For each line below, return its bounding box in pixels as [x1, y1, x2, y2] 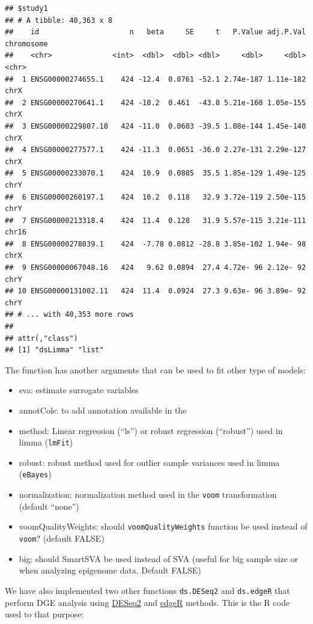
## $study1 [5, 4, 48, 13]
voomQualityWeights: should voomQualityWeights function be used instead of [19, 520, 308, 533]
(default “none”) [19, 500, 79, 512]
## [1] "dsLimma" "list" [5, 346, 104, 355]
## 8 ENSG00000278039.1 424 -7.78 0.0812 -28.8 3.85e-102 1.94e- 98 [5, 239, 306, 248]
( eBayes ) [19, 468, 52, 480]
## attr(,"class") [5, 334, 78, 343]
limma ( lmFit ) [19, 436, 73, 448]
